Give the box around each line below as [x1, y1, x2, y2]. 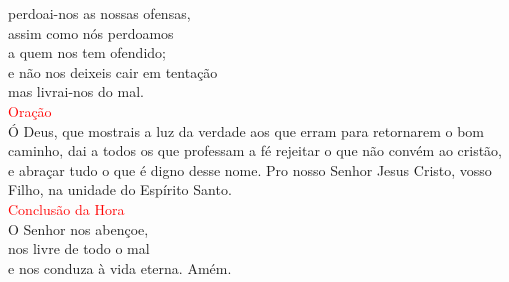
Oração [8, 100, 52, 121]
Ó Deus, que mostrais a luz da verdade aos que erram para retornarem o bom [8, 120, 484, 141]
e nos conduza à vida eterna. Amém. [8, 257, 232, 278]
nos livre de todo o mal [8, 238, 150, 259]
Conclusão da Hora [8, 198, 125, 219]
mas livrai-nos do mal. [8, 81, 144, 102]
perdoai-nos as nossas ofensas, [8, 3, 191, 23]
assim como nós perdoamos [8, 22, 174, 43]
